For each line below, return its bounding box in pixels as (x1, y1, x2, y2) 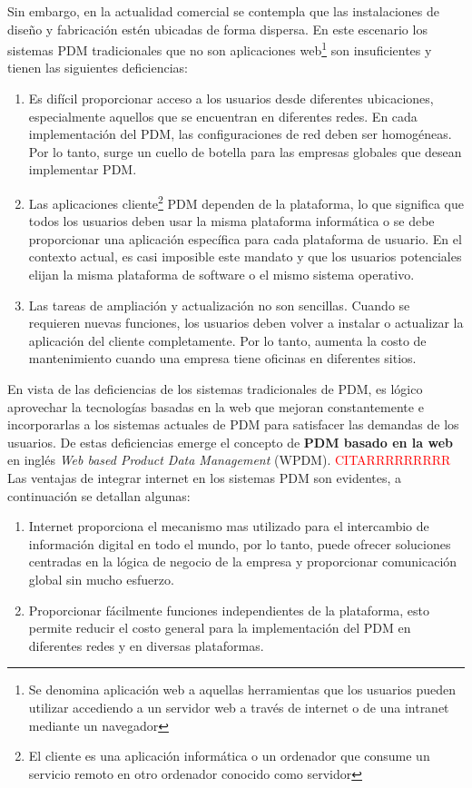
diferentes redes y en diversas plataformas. (28, 635, 264, 655)
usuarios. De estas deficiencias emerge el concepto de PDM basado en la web (7, 432, 454, 451)
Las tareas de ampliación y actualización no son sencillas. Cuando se (28, 295, 410, 314)
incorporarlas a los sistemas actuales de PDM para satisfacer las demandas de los (7, 415, 459, 434)
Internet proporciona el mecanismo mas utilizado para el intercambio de (28, 517, 429, 536)
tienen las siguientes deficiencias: (7, 58, 189, 77)
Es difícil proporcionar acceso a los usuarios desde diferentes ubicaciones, (28, 89, 434, 108)
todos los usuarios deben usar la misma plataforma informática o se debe (28, 212, 435, 231)
